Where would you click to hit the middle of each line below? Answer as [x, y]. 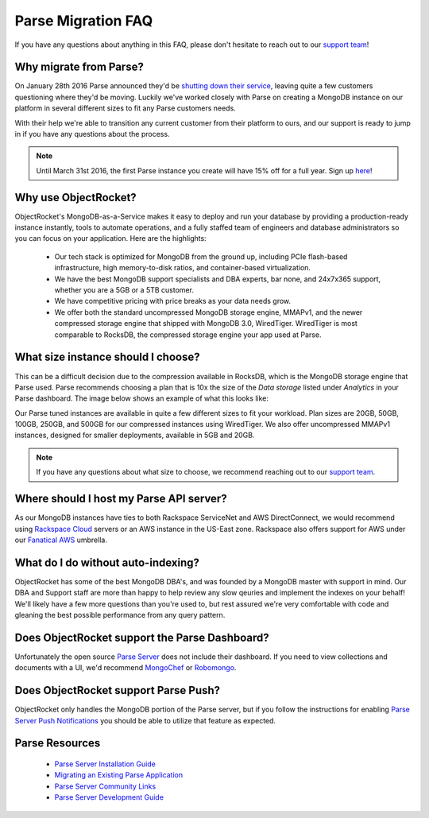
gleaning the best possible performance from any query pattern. [120, 615]
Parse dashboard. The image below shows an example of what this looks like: [142, 398]
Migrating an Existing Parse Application [118, 775]
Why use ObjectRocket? [75, 198]
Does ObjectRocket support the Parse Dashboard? [142, 637]
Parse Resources [58, 743]
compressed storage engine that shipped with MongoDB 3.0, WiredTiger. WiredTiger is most [206, 324]
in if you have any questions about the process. [92, 134]
